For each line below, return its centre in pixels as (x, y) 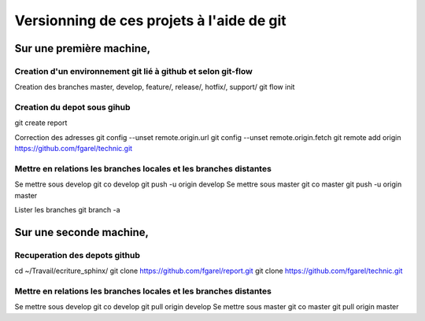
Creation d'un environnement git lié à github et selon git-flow (134, 71)
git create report (41, 123)
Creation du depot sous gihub (72, 108)
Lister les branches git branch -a (68, 210)
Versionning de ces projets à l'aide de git (150, 20)
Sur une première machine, (83, 48)
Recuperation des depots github (78, 255)
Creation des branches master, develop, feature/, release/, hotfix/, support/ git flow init (155, 87)
